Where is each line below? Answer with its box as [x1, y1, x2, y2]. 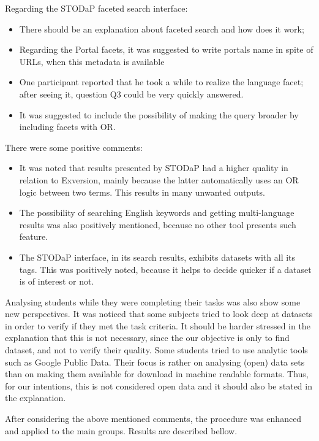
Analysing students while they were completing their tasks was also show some [5, 295, 301, 308]
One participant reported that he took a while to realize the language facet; [19, 75, 304, 88]
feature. [19, 230, 48, 243]
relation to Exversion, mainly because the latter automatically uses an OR [19, 173, 299, 186]
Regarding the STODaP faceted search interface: [5, 2, 188, 14]
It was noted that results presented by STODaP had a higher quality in [19, 161, 288, 174]
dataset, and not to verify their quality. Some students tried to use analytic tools [5, 343, 308, 356]
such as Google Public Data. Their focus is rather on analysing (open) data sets [5, 355, 305, 368]
